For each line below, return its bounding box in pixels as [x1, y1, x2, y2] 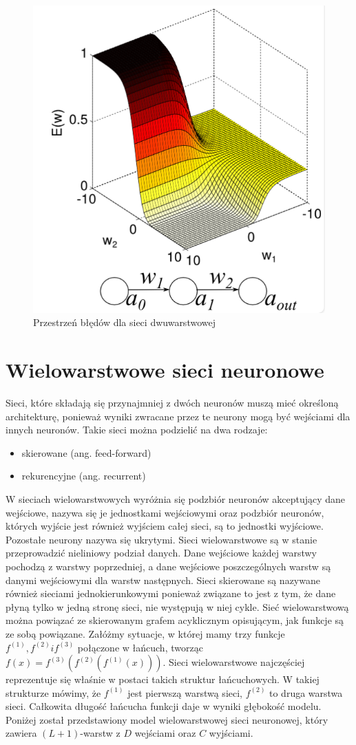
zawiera [6, 726, 37, 740]
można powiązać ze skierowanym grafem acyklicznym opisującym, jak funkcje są [6, 613, 344, 627]
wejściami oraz [134, 726, 196, 740]
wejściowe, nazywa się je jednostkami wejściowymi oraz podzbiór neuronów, [6, 505, 324, 519]
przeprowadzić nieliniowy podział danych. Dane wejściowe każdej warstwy [6, 546, 317, 560]
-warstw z [80, 726, 121, 740]
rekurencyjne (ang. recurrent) [21, 468, 146, 483]
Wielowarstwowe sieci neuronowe [6, 356, 324, 384]
